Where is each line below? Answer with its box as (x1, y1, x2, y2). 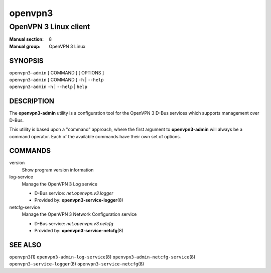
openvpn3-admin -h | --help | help (9, 83, 88, 90)
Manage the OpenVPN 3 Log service (22, 181, 98, 187)
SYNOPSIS (9, 56, 44, 65)
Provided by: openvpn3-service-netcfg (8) (34, 227, 124, 233)
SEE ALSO (9, 240, 42, 249)
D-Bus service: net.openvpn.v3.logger (34, 190, 114, 196)
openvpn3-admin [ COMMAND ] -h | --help (9, 77, 104, 83)
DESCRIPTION (9, 97, 55, 106)
